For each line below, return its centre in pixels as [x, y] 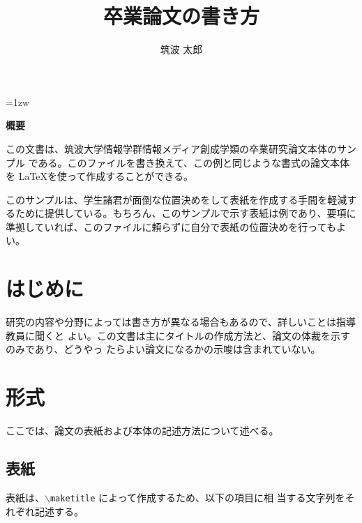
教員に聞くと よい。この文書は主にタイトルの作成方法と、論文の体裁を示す [178, 335]
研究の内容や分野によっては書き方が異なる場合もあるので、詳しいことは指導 [181, 322]
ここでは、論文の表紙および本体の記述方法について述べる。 [142, 431]
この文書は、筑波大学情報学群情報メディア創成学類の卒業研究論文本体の [172, 148]
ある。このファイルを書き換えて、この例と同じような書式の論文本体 [194, 162]
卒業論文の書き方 [181, 16]
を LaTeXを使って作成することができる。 [100, 176]
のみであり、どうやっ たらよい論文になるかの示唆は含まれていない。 [163, 349]
